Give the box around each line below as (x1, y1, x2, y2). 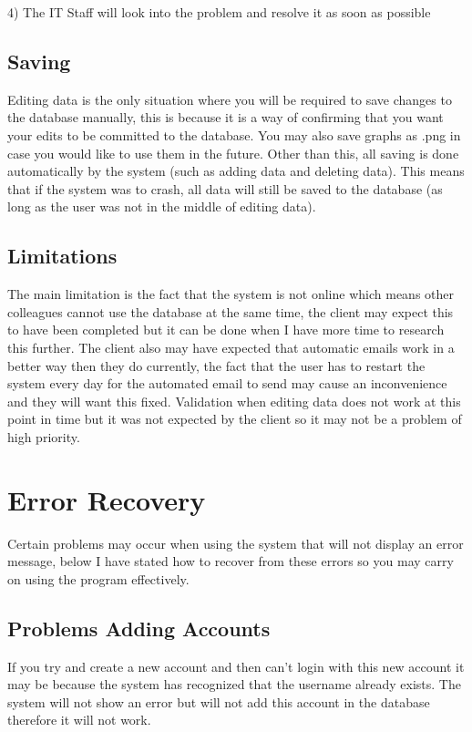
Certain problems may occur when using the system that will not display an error (7, 533, 464, 552)
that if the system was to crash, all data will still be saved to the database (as (7, 179, 443, 198)
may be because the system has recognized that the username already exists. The (7, 675, 461, 694)
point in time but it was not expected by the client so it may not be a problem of (7, 409, 462, 428)
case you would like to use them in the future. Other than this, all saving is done (7, 143, 459, 162)
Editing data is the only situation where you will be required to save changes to (7, 89, 452, 108)
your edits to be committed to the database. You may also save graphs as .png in (7, 125, 461, 144)
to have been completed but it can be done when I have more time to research (7, 320, 445, 339)
